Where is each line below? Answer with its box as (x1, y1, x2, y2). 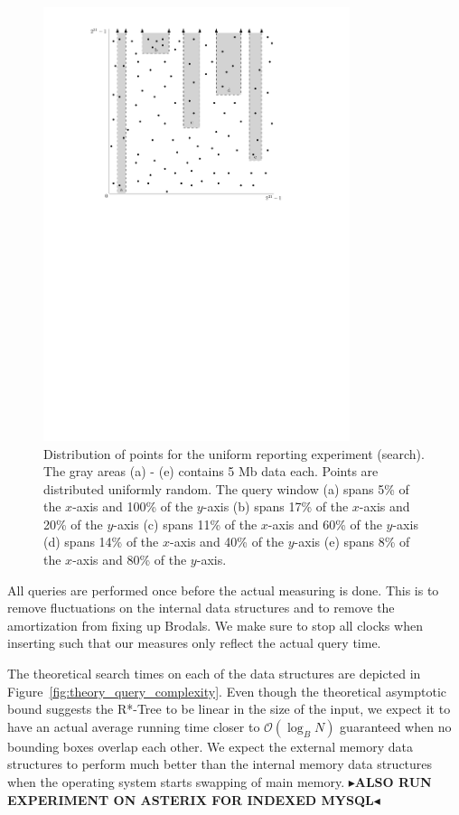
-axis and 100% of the (72, 497, 193, 516)
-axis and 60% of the (267, 514, 382, 533)
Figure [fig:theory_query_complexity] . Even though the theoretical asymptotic (7, 681, 447, 700)
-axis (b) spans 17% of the (202, 497, 349, 516)
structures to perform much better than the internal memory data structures (7, 754, 433, 773)
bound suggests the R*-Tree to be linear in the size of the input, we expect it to (7, 699, 451, 718)
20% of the (43, 514, 103, 533)
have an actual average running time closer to (7, 717, 260, 735)
